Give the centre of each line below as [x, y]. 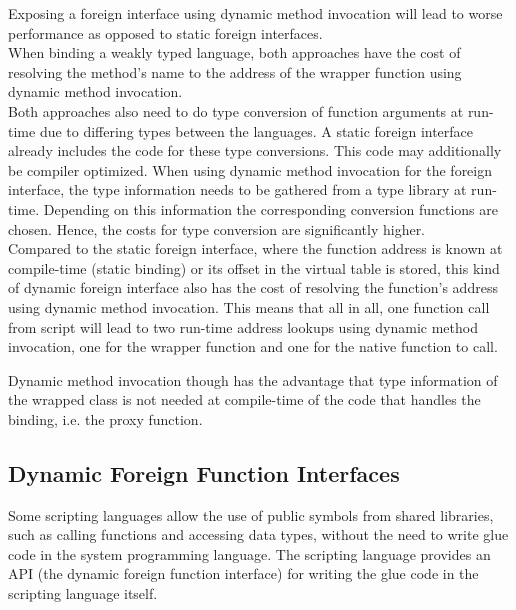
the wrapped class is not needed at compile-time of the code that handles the [244, 399]
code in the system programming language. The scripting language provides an [249, 553]
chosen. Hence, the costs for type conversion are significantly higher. [217, 228]
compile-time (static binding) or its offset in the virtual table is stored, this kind [254, 267]
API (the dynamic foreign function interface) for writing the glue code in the [243, 573]
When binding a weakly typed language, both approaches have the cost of [234, 52]
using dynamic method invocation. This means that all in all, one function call [249, 306]
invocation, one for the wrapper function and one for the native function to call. [253, 346]
